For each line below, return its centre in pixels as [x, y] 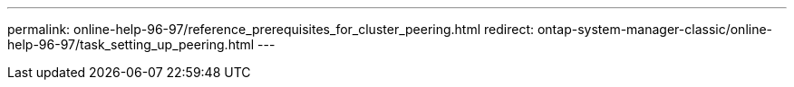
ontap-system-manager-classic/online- [655, 29]
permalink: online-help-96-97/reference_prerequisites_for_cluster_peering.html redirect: [271, 29]
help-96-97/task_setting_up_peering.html [131, 44]
